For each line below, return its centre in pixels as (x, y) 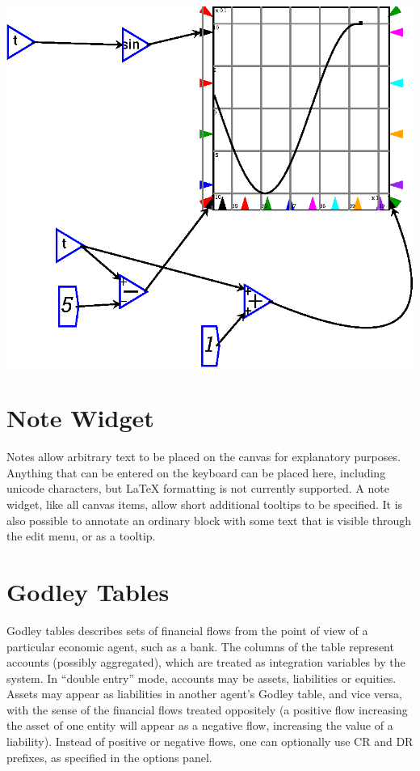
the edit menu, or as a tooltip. (81, 536)
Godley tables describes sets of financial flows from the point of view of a (187, 630)
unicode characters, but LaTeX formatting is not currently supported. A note (198, 488)
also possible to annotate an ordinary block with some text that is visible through (209, 520)
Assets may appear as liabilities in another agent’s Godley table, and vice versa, (204, 694)
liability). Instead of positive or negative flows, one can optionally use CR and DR (210, 741)
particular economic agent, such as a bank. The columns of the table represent (200, 646)
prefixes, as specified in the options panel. (109, 757)
